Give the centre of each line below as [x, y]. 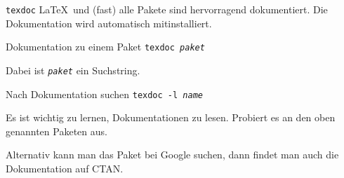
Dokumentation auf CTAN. [65, 168]
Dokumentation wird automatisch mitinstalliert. [109, 23]
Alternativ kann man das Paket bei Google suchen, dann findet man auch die [172, 155]
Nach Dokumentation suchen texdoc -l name [104, 94]
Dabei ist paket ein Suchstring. [73, 70]
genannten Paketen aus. [57, 131]
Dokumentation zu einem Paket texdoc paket [105, 47]
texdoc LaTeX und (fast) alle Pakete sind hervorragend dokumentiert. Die [167, 9]
